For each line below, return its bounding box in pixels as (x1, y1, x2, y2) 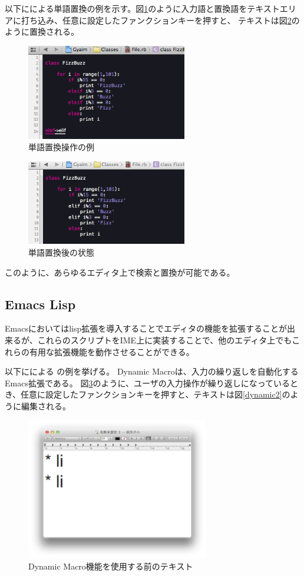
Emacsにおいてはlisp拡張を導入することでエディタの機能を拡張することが (5, 322, 287, 335)
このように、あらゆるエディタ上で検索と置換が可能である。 (5, 266, 235, 278)
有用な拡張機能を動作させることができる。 (29, 345, 194, 357)
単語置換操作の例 (28, 141, 94, 153)
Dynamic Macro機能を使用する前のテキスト (28, 560, 193, 572)
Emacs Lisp (5, 294, 76, 313)
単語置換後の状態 (28, 246, 94, 258)
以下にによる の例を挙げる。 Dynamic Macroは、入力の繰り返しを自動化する (5, 365, 299, 378)
